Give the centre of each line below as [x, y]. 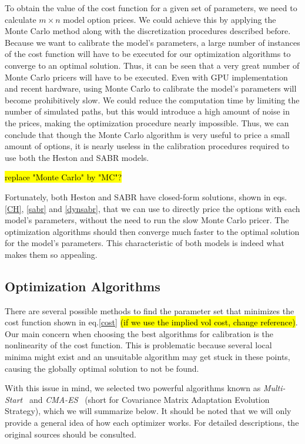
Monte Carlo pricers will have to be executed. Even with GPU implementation [146, 77]
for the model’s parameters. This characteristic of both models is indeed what [145, 243]
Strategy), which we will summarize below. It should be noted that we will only [148, 411]
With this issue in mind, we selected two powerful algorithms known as [133, 388]
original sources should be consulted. [71, 434]
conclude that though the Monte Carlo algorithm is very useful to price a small [147, 134]
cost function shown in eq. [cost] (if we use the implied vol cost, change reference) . [151, 322]
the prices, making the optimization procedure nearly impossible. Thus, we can [147, 122]
